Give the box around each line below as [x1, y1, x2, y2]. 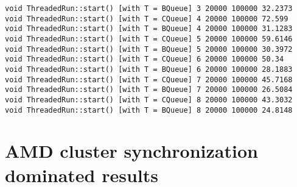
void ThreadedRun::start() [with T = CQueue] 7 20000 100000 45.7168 [5, 75, 293, 84]
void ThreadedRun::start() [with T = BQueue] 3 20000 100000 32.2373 [5, 4, 293, 13]
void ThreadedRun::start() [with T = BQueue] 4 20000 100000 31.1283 [5, 24, 293, 34]
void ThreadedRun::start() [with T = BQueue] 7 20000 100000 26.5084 [5, 85, 293, 94]
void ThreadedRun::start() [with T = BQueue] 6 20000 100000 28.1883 [5, 65, 293, 74]
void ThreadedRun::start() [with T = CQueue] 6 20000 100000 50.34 [5, 55, 284, 64]
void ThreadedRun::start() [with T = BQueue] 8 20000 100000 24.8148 [5, 105, 293, 115]
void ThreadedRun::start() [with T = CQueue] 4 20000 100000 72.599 [5, 14, 288, 23]
